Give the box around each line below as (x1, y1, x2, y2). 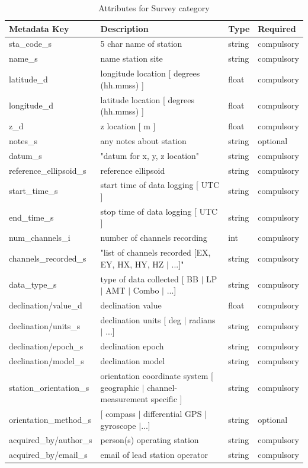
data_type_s (9, 278, 57, 291)
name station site (100, 52, 163, 65)
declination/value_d (9, 298, 82, 311)
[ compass (100, 407, 136, 419)
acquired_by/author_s (9, 434, 92, 446)
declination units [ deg (100, 313, 181, 326)
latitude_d (9, 72, 48, 85)
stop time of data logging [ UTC (100, 205, 218, 217)
